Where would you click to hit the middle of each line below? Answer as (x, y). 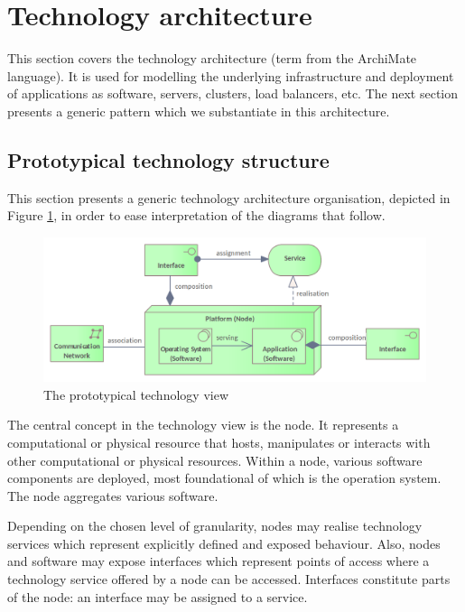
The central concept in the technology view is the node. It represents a (203, 425)
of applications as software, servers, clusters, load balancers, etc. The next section (232, 93)
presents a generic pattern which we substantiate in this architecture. (199, 111)
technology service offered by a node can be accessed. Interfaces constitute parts (229, 579)
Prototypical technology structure (168, 159)
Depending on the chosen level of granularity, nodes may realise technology (215, 526)
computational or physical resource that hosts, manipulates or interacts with (219, 442)
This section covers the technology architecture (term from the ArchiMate (212, 58)
